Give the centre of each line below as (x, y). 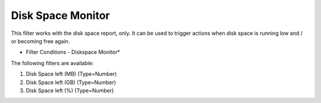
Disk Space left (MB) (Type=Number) (71, 74)
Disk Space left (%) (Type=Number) (70, 90)
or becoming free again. (40, 41)
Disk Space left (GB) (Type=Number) (71, 82)
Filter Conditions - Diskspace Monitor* (73, 52)
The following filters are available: (52, 63)
